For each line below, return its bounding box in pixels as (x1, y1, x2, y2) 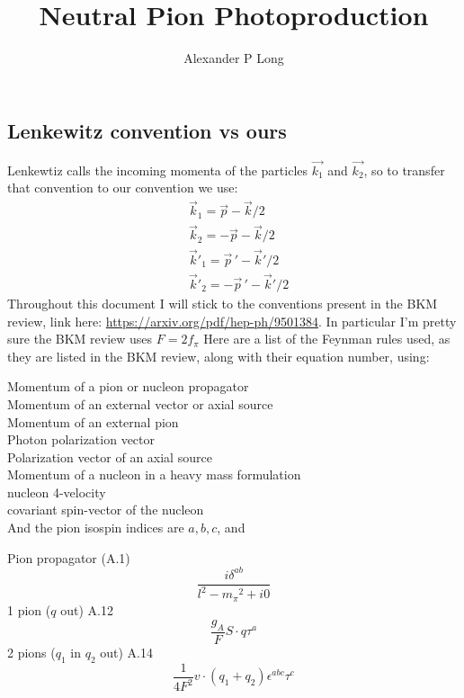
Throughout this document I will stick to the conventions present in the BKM (7, 293, 438, 312)
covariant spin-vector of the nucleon (7, 500, 204, 519)
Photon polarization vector (7, 430, 156, 449)
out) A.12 (60, 600, 113, 619)
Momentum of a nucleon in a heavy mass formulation (7, 465, 301, 484)
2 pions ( (7, 643, 56, 662)
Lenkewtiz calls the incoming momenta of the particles (7, 160, 308, 179)
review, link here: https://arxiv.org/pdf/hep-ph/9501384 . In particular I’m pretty (7, 311, 457, 330)
